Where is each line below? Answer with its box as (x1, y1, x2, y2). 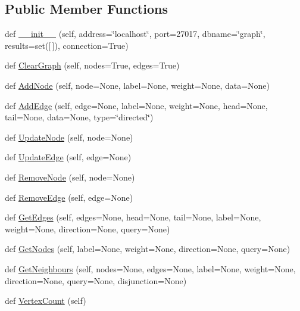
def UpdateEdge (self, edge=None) (5, 151, 132, 163)
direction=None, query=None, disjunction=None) (5, 274, 187, 287)
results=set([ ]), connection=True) (5, 39, 129, 51)
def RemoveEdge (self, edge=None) (5, 191, 133, 203)
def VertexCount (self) (5, 294, 86, 307)
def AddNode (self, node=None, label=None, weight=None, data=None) (5, 79, 270, 91)
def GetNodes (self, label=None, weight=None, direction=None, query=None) (5, 242, 290, 255)
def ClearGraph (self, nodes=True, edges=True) (5, 59, 180, 71)
